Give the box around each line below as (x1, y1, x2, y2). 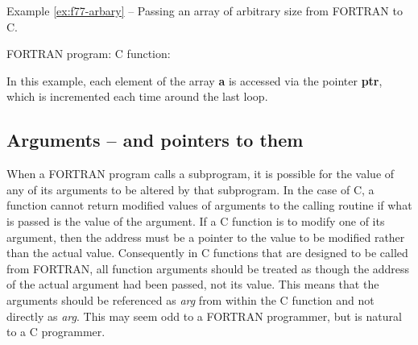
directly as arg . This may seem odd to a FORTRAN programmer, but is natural (6, 307, 402, 324)
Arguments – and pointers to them (6, 127, 304, 152)
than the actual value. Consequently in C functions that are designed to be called (6, 244, 408, 261)
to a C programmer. (6, 323, 106, 340)
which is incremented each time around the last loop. (6, 88, 268, 105)
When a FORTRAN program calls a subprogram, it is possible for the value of (6, 165, 395, 182)
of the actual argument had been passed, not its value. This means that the (6, 276, 379, 293)
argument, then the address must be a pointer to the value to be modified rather (6, 228, 405, 245)
